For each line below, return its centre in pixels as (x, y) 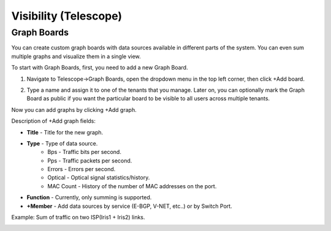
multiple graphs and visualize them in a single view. (76, 56)
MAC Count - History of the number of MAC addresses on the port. (132, 186)
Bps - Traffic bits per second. (85, 152)
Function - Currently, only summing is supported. (89, 197)
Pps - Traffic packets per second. (90, 160)
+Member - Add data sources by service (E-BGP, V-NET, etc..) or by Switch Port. (129, 206)
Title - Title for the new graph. (65, 132)
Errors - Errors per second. (82, 169)
